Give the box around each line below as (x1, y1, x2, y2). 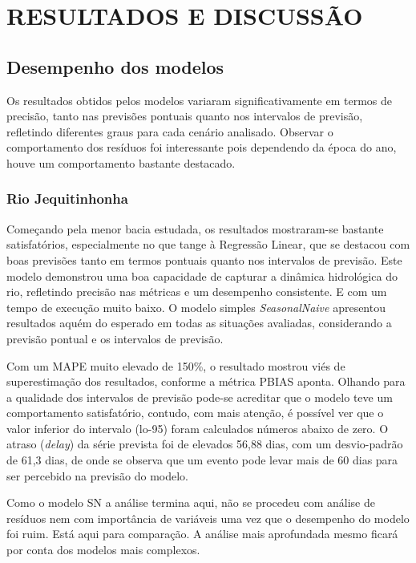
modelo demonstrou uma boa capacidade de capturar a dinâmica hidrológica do (6, 267, 398, 284)
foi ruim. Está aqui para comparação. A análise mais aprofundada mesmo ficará (6, 525, 398, 542)
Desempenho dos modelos (6, 54, 224, 79)
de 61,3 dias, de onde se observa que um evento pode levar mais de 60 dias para (6, 452, 398, 468)
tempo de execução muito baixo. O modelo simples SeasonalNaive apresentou (6, 298, 386, 315)
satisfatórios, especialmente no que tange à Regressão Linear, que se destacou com (6, 236, 410, 253)
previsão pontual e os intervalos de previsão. (6, 330, 224, 346)
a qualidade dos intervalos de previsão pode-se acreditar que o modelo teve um (6, 388, 393, 405)
